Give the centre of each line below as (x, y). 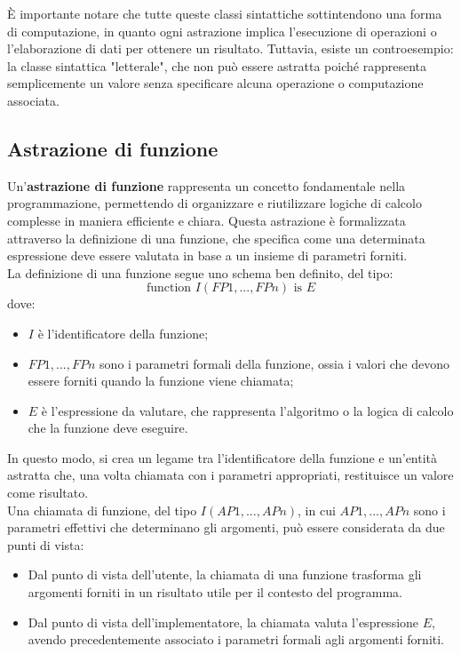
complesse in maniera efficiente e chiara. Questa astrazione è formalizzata (207, 220)
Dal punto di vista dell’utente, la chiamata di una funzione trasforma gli (225, 574)
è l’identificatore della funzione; (123, 333)
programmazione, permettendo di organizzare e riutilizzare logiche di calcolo (215, 203)
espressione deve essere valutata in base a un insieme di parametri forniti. (207, 255)
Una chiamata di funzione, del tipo (102, 510)
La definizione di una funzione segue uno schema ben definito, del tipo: (200, 272)
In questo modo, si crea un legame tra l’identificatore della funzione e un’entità (223, 457)
